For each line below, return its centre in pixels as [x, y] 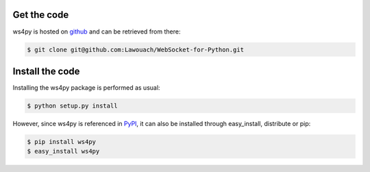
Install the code [46, 71]
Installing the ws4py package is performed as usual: [86, 88]
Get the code [41, 15]
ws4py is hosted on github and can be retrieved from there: [97, 32]
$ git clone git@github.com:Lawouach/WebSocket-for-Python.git [136, 49]
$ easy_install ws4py [63, 151]
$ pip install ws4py [61, 142]
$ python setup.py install [72, 106]
